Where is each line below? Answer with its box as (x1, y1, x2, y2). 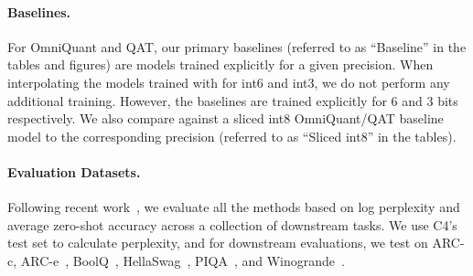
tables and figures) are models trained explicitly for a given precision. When (7, 55, 434, 74)
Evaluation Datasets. (7, 162, 141, 181)
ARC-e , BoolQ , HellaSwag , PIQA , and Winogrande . (20, 250, 345, 270)
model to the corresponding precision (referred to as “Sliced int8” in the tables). (7, 126, 457, 145)
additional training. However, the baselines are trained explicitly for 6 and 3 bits (7, 90, 458, 110)
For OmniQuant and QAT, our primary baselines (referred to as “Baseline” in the (7, 37, 467, 56)
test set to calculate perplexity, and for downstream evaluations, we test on (7, 233, 428, 252)
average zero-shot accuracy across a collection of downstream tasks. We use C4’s (7, 215, 457, 234)
